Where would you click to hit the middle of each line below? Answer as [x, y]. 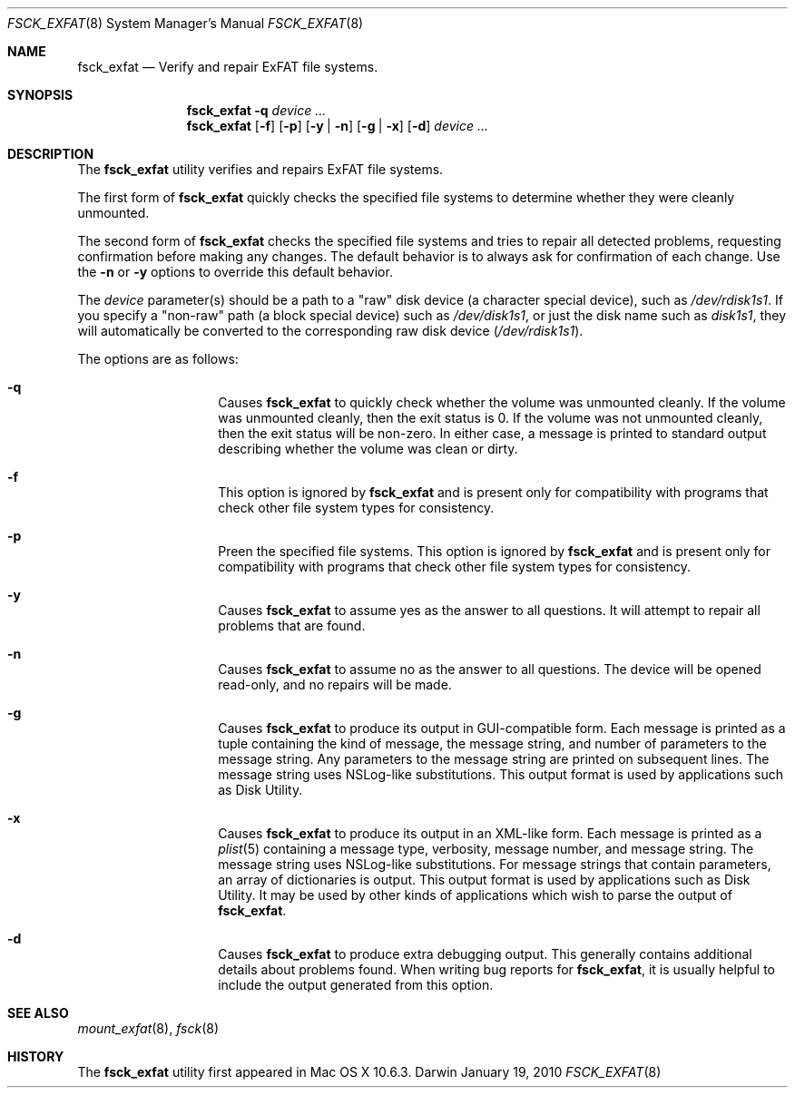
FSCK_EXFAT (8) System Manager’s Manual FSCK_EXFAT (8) [186, 23]
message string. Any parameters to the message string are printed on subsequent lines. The [494, 759]
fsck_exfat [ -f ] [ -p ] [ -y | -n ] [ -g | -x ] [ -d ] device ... [338, 126]
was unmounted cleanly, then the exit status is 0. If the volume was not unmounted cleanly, [491, 418]
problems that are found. [292, 626]
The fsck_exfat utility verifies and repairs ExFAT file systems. [260, 169]
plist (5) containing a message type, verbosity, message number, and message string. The [486, 849]
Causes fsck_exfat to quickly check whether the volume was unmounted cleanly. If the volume [502, 402]
